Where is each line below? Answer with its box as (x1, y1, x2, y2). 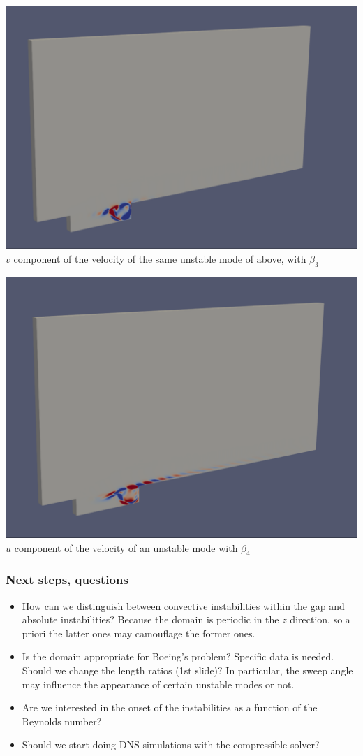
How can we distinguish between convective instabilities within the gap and (22, 598, 345, 613)
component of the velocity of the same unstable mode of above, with (13, 252, 306, 266)
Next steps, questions (6, 571, 128, 588)
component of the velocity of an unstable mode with (14, 540, 238, 555)
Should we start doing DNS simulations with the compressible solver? (22, 737, 320, 752)
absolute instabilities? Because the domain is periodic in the (22, 612, 279, 627)
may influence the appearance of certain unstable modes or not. (22, 676, 295, 691)
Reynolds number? (22, 713, 102, 728)
